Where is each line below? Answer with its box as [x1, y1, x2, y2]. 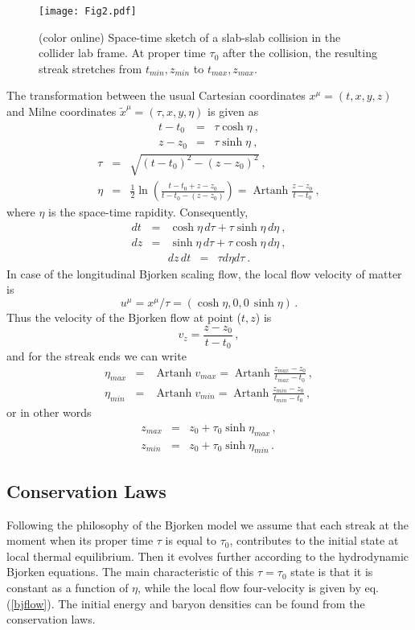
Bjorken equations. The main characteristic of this [6, 563, 254, 580]
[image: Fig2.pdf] [39, 6, 137, 17]
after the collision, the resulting [222, 44, 377, 61]
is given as [207, 103, 259, 120]
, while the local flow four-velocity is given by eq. [138, 579, 380, 596]
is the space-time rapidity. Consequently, [48, 204, 249, 220]
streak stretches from [39, 60, 142, 76]
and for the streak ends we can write [6, 348, 187, 364]
